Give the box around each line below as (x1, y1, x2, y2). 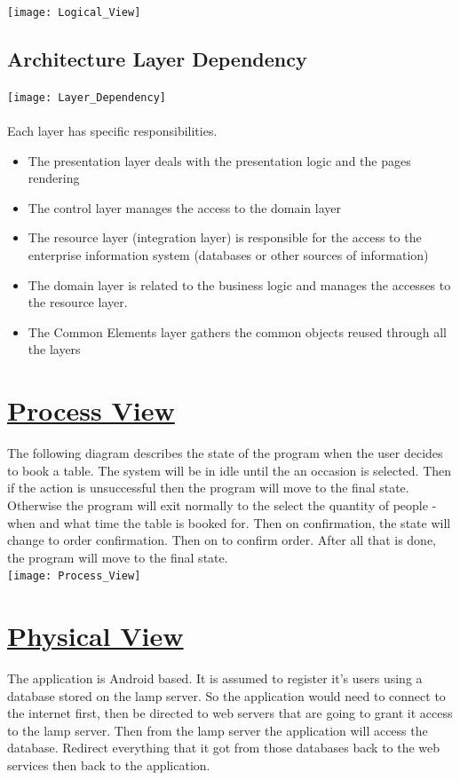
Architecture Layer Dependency (7, 45, 307, 73)
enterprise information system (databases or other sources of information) (28, 246, 429, 264)
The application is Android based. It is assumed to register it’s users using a (7, 669, 423, 688)
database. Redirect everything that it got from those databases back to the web (7, 738, 440, 757)
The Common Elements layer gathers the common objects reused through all (28, 322, 447, 341)
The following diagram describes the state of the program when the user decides (7, 444, 443, 462)
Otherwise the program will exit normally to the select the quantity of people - (7, 495, 437, 514)
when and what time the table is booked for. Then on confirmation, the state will (7, 513, 451, 532)
